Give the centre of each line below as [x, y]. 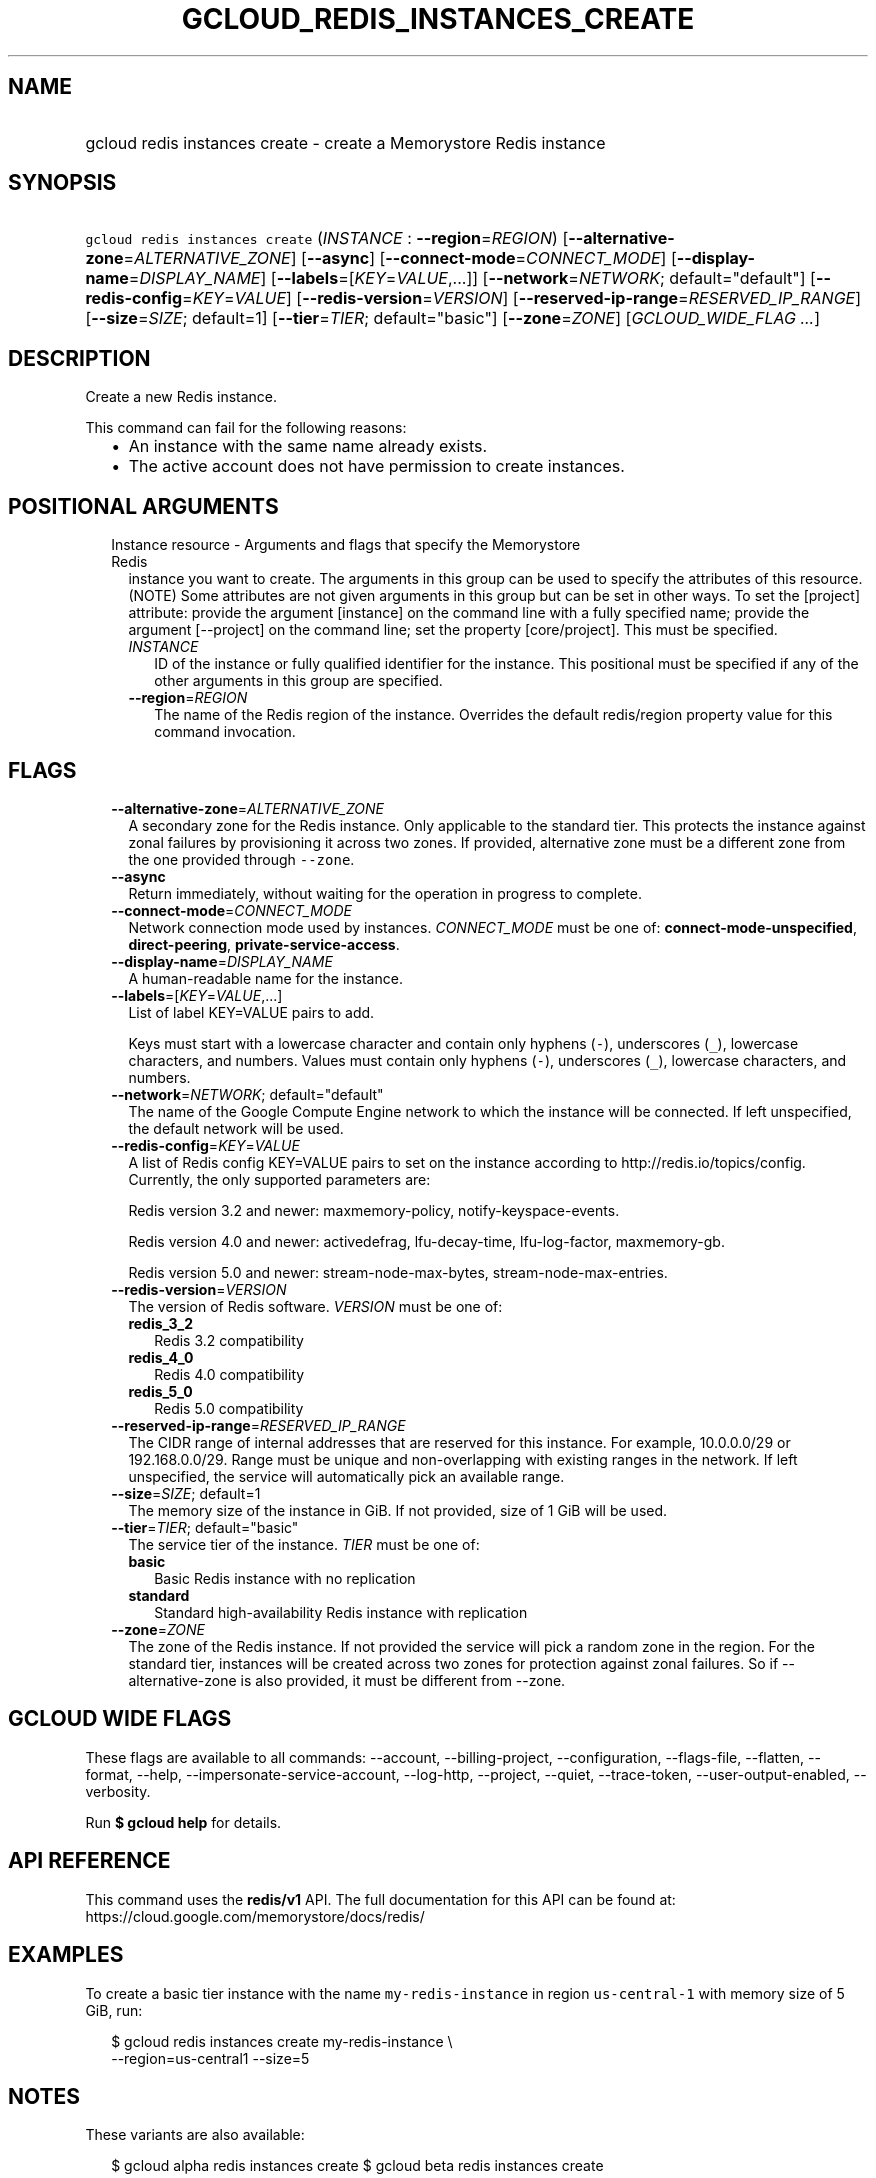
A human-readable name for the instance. [265, 978]
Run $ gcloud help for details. [183, 1822]
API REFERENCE [89, 1861]
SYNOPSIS [62, 183]
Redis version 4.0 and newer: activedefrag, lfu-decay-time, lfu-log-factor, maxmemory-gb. [426, 1241]
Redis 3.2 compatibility [229, 1340]
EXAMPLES [66, 1955]
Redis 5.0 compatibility [229, 1408]
